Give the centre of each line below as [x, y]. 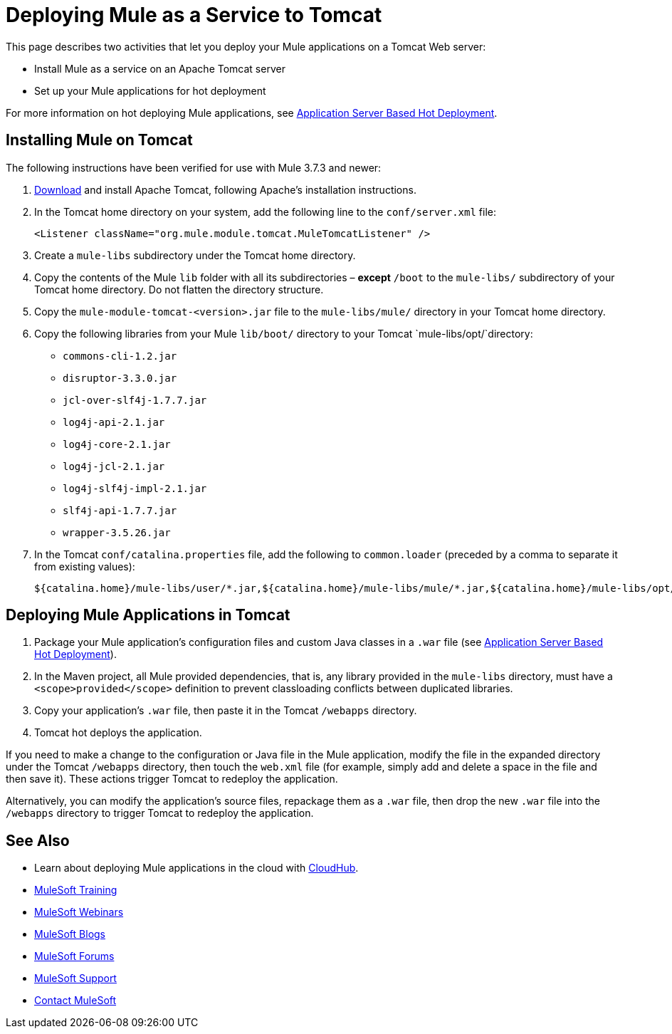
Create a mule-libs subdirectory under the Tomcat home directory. [195, 255]
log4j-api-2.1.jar [114, 422]
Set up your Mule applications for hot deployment [150, 90]
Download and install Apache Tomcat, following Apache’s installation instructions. [225, 189]
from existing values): [85, 566]
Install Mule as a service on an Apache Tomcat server [160, 68]
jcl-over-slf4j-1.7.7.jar [135, 400]
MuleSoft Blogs [70, 934]
